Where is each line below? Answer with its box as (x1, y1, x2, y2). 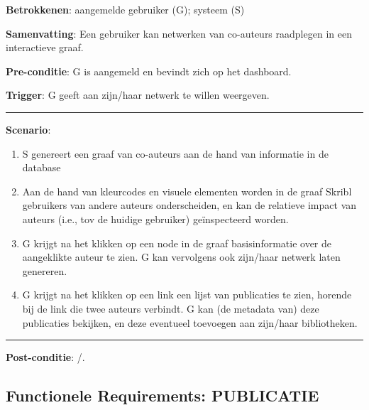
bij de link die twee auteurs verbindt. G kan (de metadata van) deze (22, 301, 319, 315)
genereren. (22, 263, 67, 278)
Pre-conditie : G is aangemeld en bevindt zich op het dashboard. (6, 63, 292, 78)
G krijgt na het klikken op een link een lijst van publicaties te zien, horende (22, 287, 352, 302)
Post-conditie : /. (6, 350, 85, 365)
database (22, 160, 61, 175)
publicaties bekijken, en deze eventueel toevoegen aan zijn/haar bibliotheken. (22, 315, 358, 330)
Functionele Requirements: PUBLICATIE (6, 384, 319, 406)
